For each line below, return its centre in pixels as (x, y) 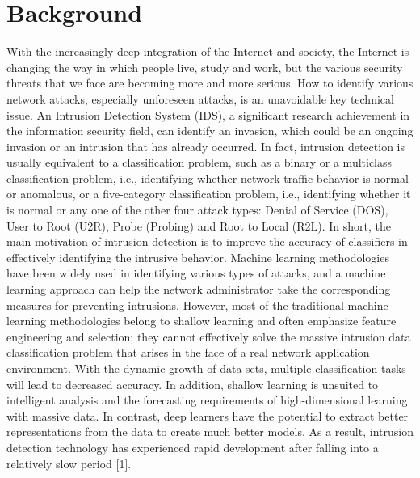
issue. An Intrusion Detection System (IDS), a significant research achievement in (208, 114)
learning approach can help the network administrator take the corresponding (199, 289)
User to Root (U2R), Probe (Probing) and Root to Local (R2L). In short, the (199, 225)
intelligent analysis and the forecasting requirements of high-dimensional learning (207, 400)
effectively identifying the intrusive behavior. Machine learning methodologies (198, 257)
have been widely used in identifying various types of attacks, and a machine (196, 273)
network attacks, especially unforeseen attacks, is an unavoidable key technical (200, 98)
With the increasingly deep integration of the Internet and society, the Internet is (208, 51)
